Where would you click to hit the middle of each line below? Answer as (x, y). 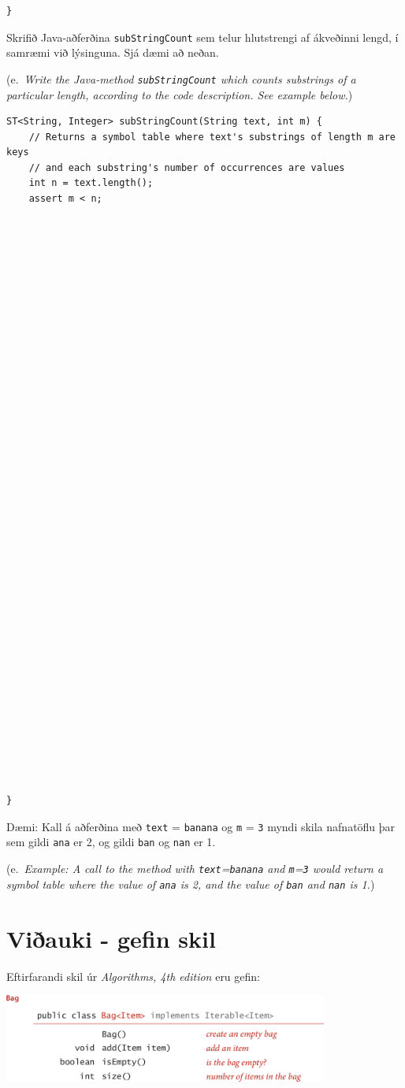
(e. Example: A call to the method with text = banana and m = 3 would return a (195, 869)
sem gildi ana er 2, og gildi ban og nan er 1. (111, 842)
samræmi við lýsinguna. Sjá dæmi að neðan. (113, 52)
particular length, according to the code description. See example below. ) (180, 94)
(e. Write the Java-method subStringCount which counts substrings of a (181, 78)
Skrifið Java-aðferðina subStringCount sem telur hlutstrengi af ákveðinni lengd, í (202, 37)
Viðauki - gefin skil (111, 938)
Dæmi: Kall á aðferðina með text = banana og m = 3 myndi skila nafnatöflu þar (201, 826)
